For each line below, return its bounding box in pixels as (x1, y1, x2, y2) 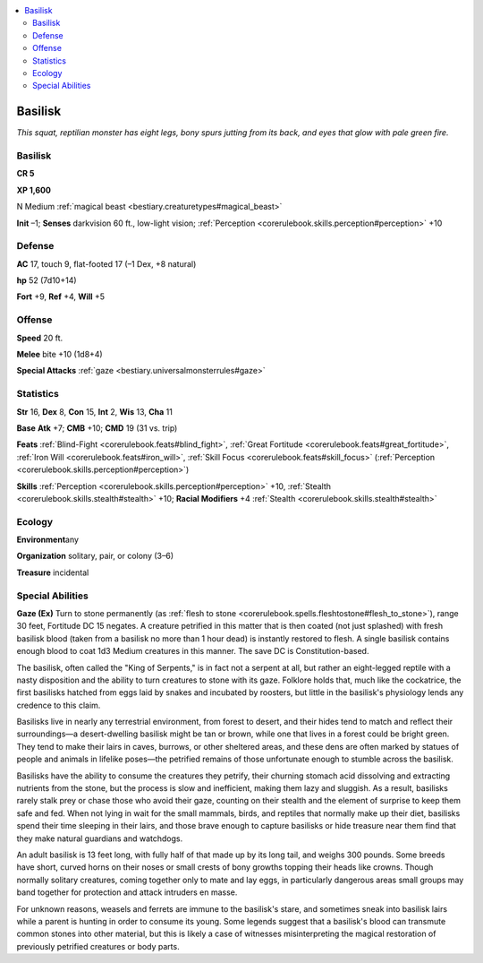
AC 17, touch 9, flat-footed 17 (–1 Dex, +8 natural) (16, 258, 197, 269)
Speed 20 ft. (16, 332, 64, 343)
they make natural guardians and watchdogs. (16, 833, 183, 844)
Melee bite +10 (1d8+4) (16, 349, 103, 360)
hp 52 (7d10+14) (16, 275, 77, 286)
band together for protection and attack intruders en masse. (16, 887, 238, 898)
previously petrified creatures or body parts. (16, 941, 180, 951)
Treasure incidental (16, 567, 89, 578)
